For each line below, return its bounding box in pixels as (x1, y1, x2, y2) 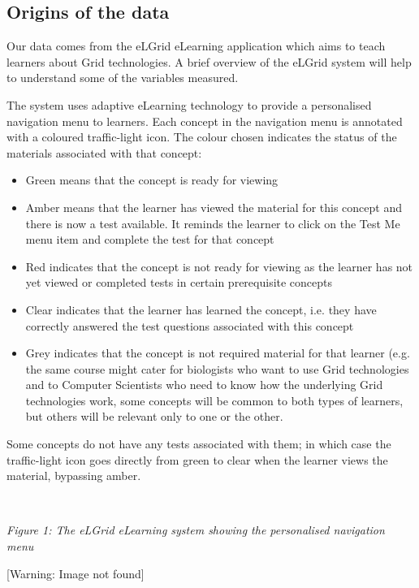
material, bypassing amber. (6, 467, 141, 484)
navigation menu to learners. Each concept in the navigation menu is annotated (6, 112, 403, 129)
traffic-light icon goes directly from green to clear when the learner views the (6, 451, 388, 468)
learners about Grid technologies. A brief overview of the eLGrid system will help (6, 53, 412, 70)
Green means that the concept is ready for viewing (25, 171, 279, 188)
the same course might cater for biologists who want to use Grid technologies (25, 360, 409, 377)
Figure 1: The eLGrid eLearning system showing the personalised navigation (6, 521, 385, 538)
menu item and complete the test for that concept (25, 231, 274, 248)
